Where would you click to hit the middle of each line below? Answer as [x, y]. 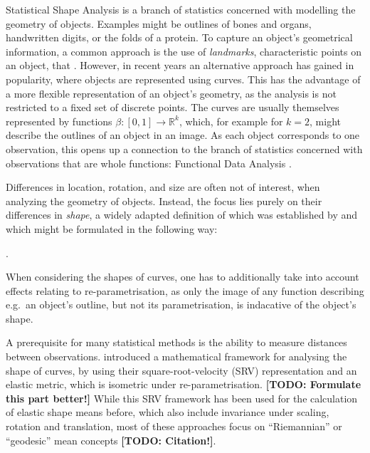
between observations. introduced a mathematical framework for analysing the [176, 356]
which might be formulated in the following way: [112, 228]
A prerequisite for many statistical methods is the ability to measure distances [176, 342]
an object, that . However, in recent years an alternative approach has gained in [180, 65]
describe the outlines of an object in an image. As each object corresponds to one [183, 135]
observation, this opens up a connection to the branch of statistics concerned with [184, 149]
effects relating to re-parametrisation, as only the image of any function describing [185, 290]
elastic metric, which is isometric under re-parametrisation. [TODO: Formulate [184, 384]
